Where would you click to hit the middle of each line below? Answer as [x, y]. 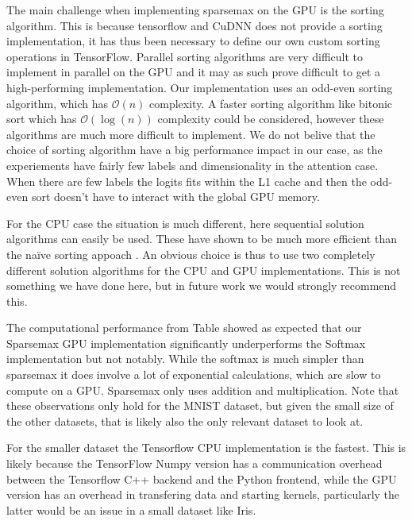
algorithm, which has [58, 103]
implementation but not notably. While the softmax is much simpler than [185, 359]
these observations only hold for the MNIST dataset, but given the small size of [200, 405]
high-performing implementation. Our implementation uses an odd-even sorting [200, 87]
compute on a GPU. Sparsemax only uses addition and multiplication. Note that [203, 390]
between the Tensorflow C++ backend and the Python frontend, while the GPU [202, 479]
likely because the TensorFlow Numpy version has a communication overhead [194, 463]
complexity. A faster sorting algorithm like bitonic [271, 103]
